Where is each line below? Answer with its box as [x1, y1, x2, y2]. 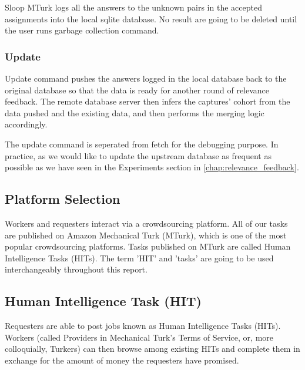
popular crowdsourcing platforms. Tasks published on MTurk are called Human [5, 240, 291, 253]
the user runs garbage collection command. [5, 24, 159, 36]
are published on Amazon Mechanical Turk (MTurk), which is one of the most [5, 228, 287, 241]
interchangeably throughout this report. [5, 263, 148, 275]
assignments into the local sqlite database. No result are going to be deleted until [5, 12, 297, 25]
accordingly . [5, 118, 48, 130]
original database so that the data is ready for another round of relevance [5, 83, 270, 96]
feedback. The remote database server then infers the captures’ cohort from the [5, 95, 290, 107]
